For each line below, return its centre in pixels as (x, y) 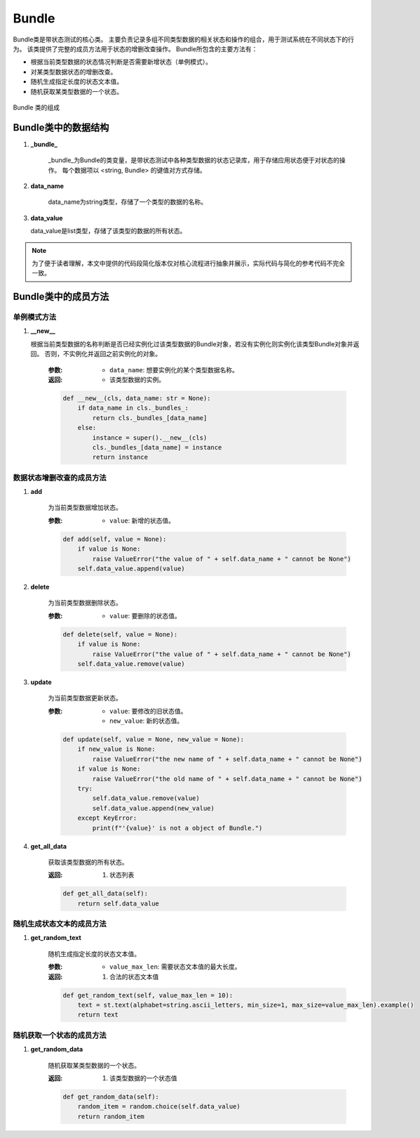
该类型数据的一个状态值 (143, 1078)
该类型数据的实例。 (137, 380)
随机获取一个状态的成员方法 (60, 1035)
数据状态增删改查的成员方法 (60, 478)
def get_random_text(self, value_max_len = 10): (148, 995)
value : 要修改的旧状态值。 (148, 711)
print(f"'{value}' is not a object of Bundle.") (177, 828)
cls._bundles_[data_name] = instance (157, 447)
